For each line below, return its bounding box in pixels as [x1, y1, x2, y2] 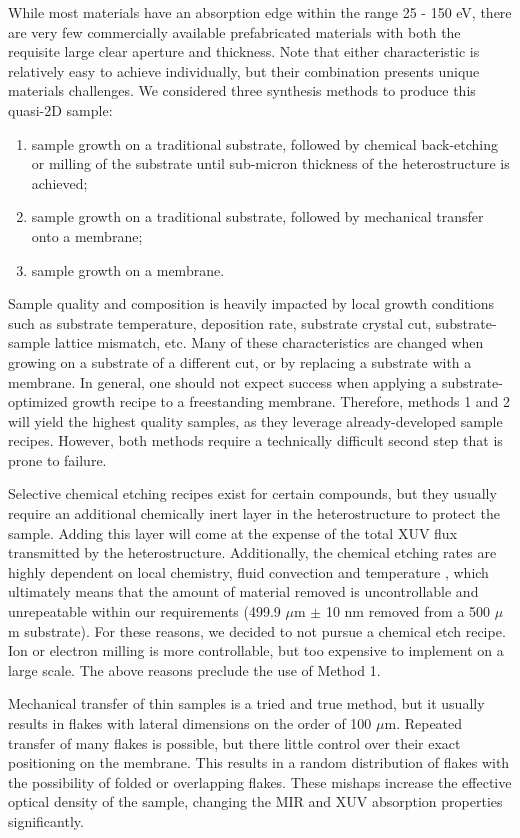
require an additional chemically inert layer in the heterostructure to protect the [8, 503, 500, 524]
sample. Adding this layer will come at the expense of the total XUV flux [8, 522, 458, 543]
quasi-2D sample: [8, 99, 113, 120]
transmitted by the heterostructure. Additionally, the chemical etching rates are [8, 542, 497, 563]
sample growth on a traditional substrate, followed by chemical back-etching [31, 133, 499, 154]
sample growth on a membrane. [31, 259, 225, 280]
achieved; [31, 172, 88, 193]
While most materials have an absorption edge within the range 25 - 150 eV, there [8, 2, 512, 22]
